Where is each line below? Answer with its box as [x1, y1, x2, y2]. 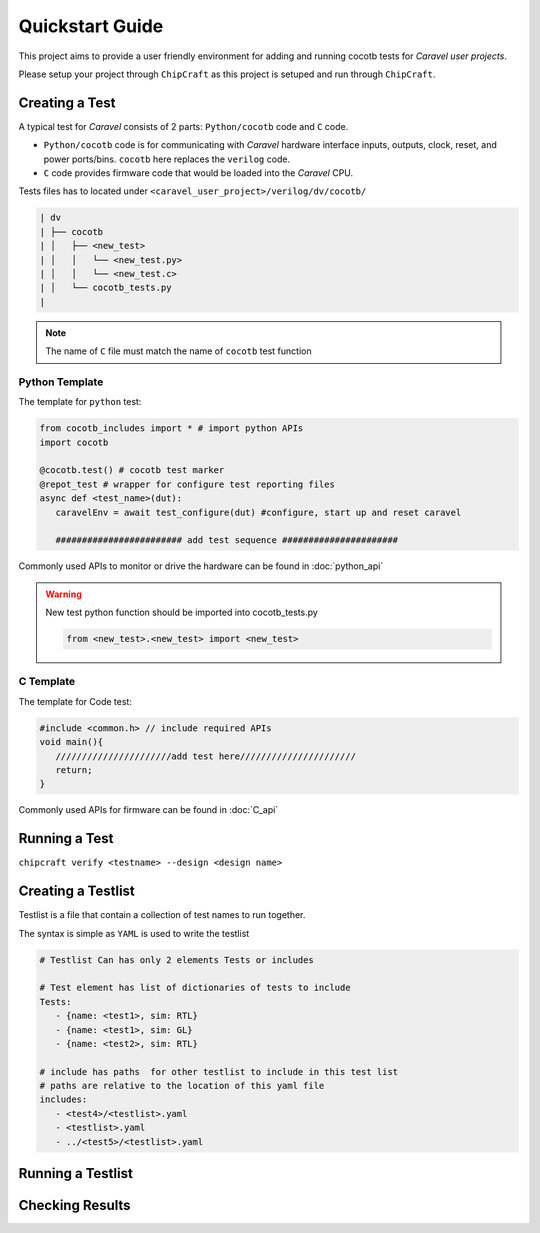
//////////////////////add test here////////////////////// [55, 750, 357, 762]
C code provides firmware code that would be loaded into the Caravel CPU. [43, 167, 354, 179]
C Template [18, 675, 76, 689]
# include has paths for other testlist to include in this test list [39, 1066, 399, 1077]
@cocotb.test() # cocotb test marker [39, 465, 225, 476]
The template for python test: [18, 396, 142, 408]
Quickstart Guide [18, 15, 164, 37]
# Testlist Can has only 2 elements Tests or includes [39, 954, 314, 965]
